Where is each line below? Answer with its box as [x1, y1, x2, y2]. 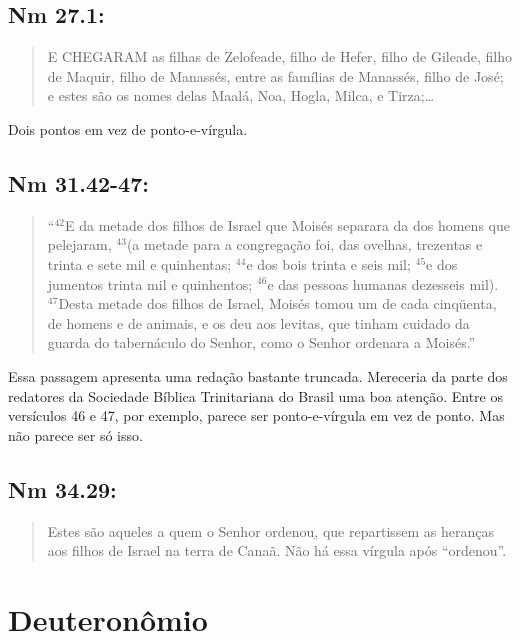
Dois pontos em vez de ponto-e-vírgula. [8, 118, 248, 139]
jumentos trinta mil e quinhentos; [47, 273, 253, 294]
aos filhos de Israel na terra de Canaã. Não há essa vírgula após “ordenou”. [47, 540, 507, 561]
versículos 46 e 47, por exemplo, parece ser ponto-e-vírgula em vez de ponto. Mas [8, 405, 505, 426]
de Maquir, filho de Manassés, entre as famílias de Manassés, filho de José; [47, 65, 504, 86]
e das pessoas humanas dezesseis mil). [267, 273, 499, 294]
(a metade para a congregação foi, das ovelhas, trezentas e [126, 234, 483, 255]
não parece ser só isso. [8, 424, 143, 445]
